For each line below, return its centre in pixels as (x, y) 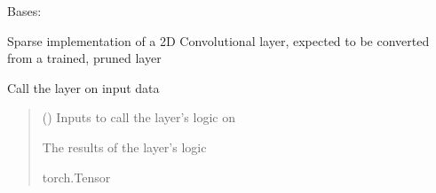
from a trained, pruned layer (84, 58)
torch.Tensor (76, 177)
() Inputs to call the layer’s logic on (139, 117)
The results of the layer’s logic (124, 147)
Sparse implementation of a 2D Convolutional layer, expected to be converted (218, 40)
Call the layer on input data (83, 87)
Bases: (24, 11)
